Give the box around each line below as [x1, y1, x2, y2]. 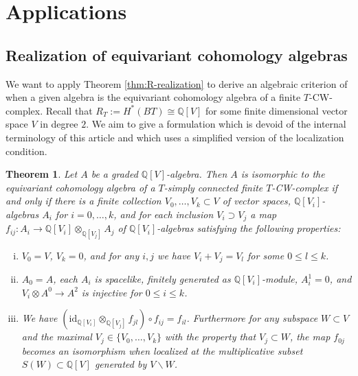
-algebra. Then [166, 167, 227, 181]
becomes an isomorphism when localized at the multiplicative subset [21, 343, 303, 357]
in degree [40, 117, 78, 131]
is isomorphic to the [240, 167, 325, 181]
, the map [289, 329, 331, 344]
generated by [94, 357, 147, 371]
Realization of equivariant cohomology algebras [5, 44, 348, 65]
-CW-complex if [271, 180, 338, 194]
